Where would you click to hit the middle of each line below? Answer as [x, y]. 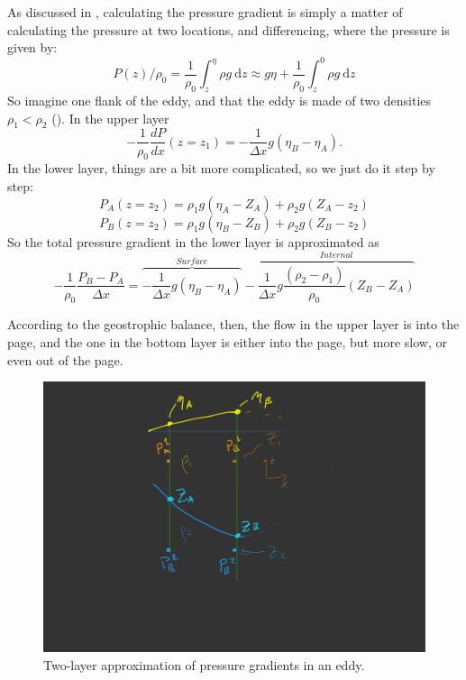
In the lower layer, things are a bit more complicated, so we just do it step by [221, 168]
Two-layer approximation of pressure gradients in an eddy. [204, 664]
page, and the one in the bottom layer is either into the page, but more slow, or [227, 341]
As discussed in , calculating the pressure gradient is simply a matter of [205, 12]
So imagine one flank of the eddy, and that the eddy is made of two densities [219, 101]
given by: [32, 47]
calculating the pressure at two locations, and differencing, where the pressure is [228, 29]
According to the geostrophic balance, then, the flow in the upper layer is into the [233, 324]
